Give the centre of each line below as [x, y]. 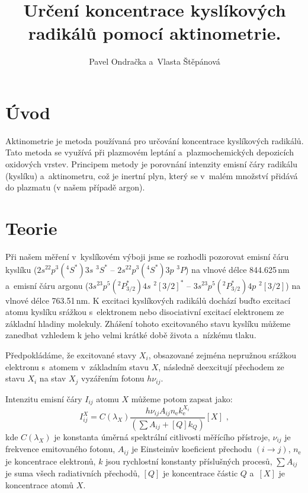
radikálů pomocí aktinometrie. [155, 33]
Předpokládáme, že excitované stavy [71, 354]
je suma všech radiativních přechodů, [73, 473]
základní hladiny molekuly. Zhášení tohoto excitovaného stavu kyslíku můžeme [148, 323]
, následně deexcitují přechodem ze [221, 366]
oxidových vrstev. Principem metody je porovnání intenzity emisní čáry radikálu [151, 164]
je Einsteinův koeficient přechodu [192, 449]
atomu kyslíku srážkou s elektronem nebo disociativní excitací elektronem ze [145, 312]
